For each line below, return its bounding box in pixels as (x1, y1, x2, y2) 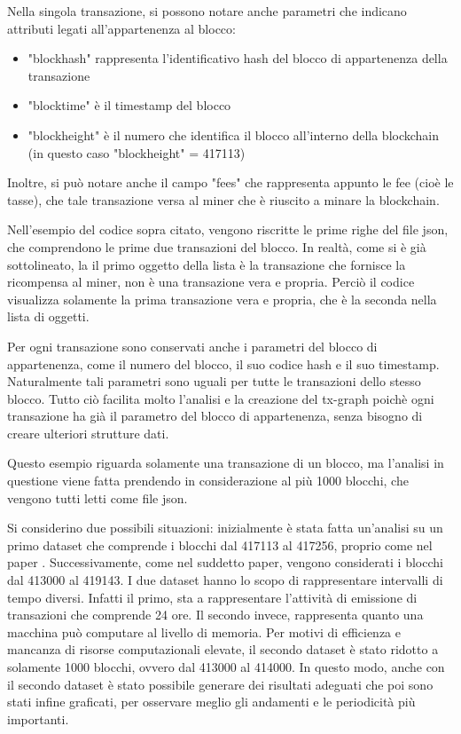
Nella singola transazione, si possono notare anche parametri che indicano (7, 2, 407, 20)
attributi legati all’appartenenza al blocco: (7, 19, 236, 37)
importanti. (7, 709, 69, 728)
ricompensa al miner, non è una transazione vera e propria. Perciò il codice (7, 272, 415, 291)
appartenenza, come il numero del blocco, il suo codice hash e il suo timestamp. (7, 354, 440, 373)
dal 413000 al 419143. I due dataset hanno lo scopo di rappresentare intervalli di (7, 571, 443, 589)
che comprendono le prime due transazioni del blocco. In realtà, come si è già (7, 237, 426, 256)
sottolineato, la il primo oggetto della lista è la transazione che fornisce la (7, 255, 406, 273)
